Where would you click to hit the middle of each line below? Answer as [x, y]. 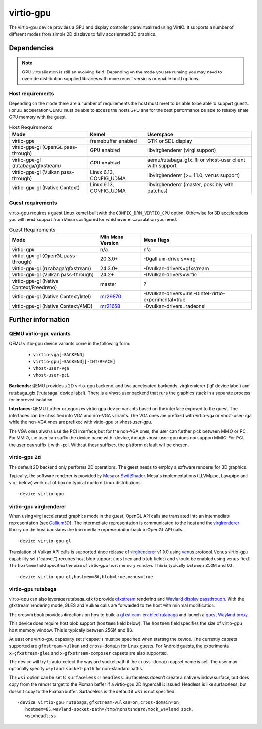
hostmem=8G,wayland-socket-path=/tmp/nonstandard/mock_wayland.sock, [109, 709]
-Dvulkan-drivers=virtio [170, 274]
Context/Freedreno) [34, 287]
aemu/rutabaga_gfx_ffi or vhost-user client [196, 160]
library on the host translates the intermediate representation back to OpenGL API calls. [96, 529]
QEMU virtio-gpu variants [40, 334]
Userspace [160, 134]
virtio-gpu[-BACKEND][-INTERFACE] [74, 362]
